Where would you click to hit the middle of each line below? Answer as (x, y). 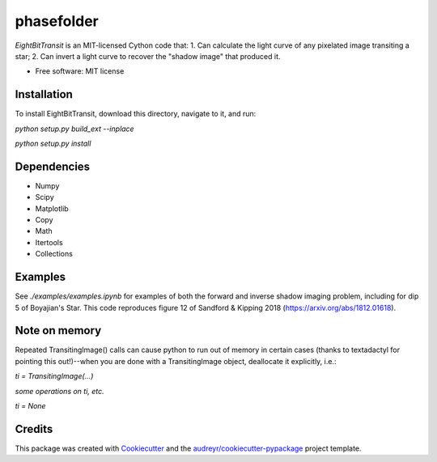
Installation (44, 94)
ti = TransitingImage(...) (54, 376)
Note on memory (58, 331)
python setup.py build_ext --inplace (74, 129)
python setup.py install (53, 144)
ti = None (30, 406)
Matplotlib (52, 208)
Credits (34, 429)
